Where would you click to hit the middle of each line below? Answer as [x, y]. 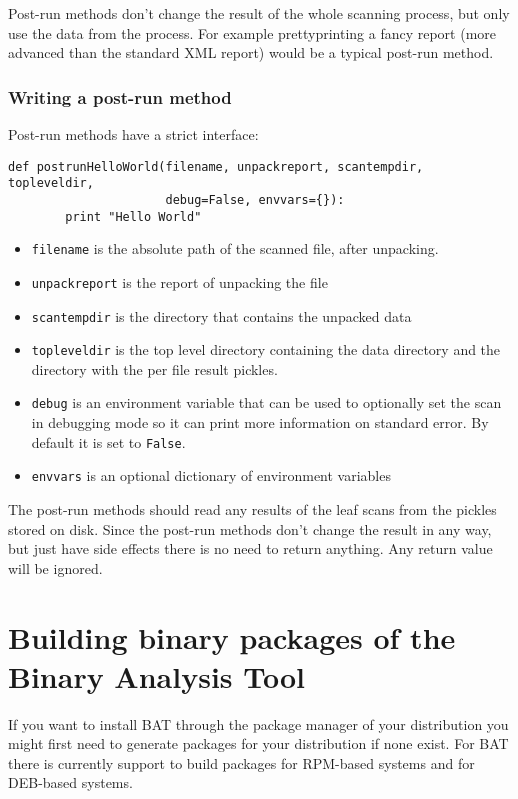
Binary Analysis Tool [156, 675]
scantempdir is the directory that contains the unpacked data [221, 315]
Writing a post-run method [120, 96]
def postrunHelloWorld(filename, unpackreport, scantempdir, [216, 166]
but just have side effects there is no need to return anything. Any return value [250, 548]
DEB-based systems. [70, 782]
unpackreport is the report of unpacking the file [179, 281]
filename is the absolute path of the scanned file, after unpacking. [235, 248]
